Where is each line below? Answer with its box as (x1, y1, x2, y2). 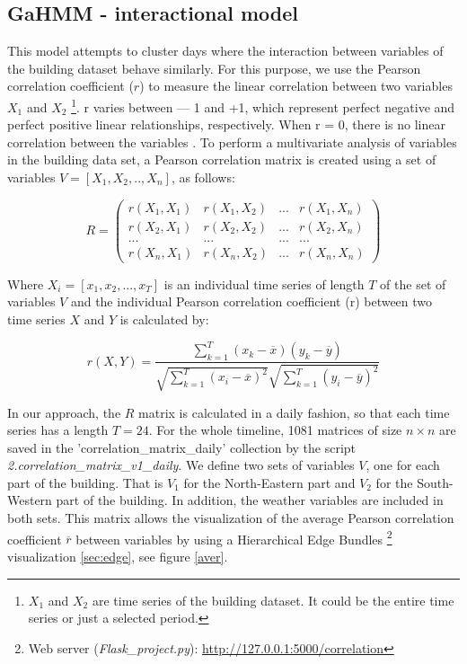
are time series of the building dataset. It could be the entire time (92, 590, 454, 609)
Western (7, 491, 52, 509)
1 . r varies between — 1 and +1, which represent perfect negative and (71, 94, 455, 116)
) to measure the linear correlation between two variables (139, 76, 453, 95)
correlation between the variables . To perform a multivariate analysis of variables (7, 132, 457, 151)
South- (417, 473, 454, 491)
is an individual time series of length (163, 274, 365, 293)
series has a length (7, 421, 109, 439)
